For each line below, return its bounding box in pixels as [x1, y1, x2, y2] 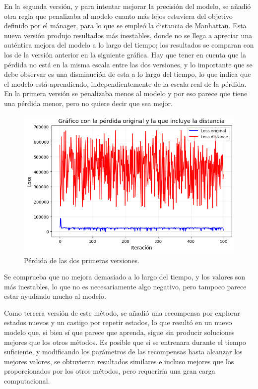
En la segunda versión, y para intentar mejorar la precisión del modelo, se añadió [4, 1, 251, 11]
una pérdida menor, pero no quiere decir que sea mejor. [4, 98, 173, 108]
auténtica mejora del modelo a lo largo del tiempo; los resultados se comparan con [4, 40, 254, 50]
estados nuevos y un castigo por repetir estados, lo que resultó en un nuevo [4, 317, 232, 328]
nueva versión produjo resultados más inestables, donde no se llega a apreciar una [4, 30, 253, 40]
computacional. [4, 376, 50, 386]
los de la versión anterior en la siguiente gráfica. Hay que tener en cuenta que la [4, 49, 247, 59]
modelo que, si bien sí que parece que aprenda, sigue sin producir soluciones [4, 327, 235, 337]
